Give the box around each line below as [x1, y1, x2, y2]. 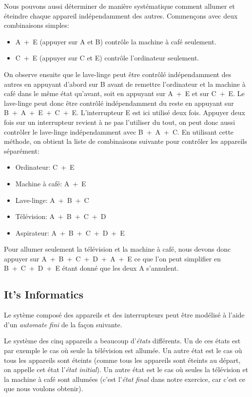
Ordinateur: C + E [15, 162, 75, 172]
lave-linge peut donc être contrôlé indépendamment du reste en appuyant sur [4, 98, 234, 108]
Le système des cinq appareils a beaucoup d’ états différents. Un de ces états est [4, 336, 241, 346]
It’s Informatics [4, 287, 84, 302]
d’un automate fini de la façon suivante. [4, 319, 122, 329]
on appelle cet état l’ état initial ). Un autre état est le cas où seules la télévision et [4, 364, 249, 375]
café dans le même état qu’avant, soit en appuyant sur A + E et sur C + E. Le [4, 88, 245, 99]
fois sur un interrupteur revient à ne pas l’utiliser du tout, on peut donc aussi [4, 117, 235, 127]
